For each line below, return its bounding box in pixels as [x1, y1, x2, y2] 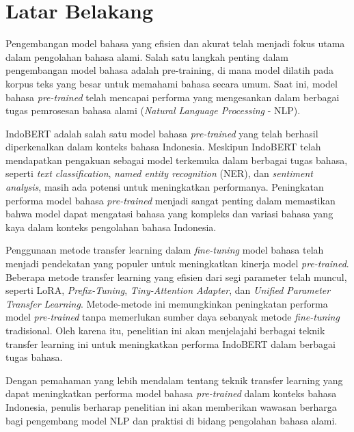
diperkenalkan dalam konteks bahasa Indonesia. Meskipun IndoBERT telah [5, 139, 321, 154]
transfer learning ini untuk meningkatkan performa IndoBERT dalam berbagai [5, 336, 336, 351]
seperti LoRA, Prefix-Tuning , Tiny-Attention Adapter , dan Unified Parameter [5, 283, 331, 297]
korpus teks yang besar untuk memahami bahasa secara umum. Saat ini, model [5, 76, 338, 90]
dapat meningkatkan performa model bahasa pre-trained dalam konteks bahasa [5, 386, 337, 401]
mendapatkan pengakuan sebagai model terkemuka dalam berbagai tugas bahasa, [5, 152, 348, 167]
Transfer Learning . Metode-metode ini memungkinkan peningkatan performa [5, 296, 328, 310]
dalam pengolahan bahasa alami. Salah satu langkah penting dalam [5, 49, 288, 64]
